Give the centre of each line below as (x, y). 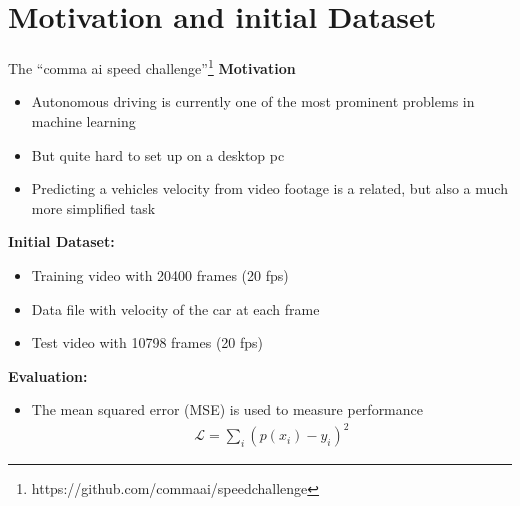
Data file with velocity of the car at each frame (175, 308)
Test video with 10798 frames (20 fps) (147, 342)
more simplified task (93, 207)
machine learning (83, 120)
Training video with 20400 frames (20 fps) (160, 274)
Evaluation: (48, 375)
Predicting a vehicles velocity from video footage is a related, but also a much (269, 188)
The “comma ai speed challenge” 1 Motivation (152, 66)
